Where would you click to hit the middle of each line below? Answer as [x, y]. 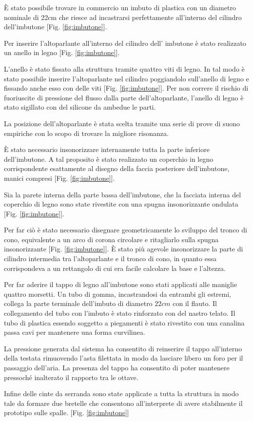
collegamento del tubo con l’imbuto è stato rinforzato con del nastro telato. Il [120, 313]
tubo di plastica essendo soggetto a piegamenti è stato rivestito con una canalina [124, 322]
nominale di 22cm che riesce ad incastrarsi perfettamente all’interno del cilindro [123, 17]
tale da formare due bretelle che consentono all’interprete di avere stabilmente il [123, 403]
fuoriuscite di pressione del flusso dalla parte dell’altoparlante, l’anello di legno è [124, 97]
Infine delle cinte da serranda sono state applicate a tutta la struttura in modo [121, 393]
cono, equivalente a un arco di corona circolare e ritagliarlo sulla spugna [111, 239]
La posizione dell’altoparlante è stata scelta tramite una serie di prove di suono [122, 123]
